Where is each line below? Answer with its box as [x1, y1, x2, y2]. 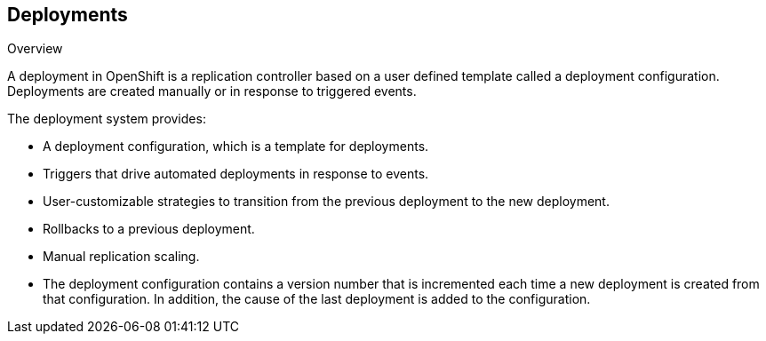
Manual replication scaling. [43, 249, 200, 265]
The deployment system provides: [7, 111, 206, 127]
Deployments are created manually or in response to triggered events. [7, 83, 417, 99]
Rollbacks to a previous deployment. [43, 221, 255, 237]
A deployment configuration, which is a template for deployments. [43, 139, 429, 155]
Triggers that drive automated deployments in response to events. [43, 166, 429, 182]
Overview [7, 41, 63, 57]
